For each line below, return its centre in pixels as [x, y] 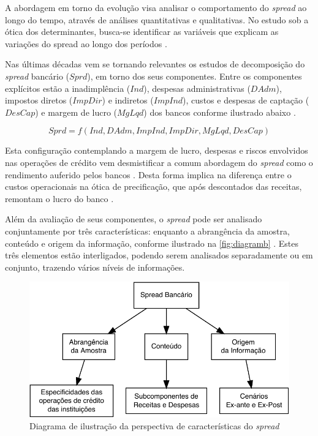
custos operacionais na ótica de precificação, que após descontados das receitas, [153, 186]
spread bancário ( [37, 76]
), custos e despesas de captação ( [246, 100]
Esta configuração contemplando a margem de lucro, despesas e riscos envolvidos [157, 150]
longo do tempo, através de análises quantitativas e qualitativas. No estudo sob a [157, 19]
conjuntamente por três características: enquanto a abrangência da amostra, [147, 231]
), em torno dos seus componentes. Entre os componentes [195, 76]
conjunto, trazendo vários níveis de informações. [95, 267]
